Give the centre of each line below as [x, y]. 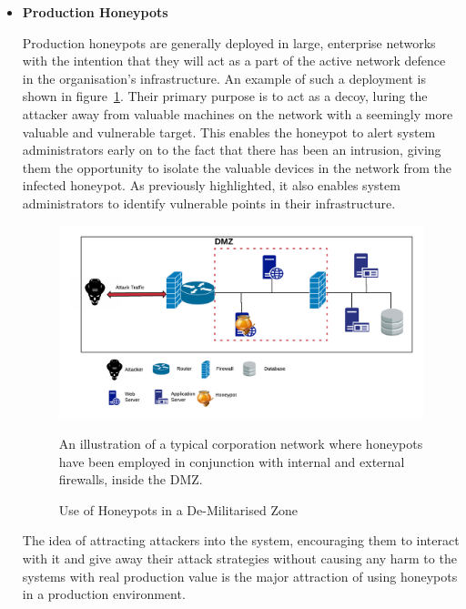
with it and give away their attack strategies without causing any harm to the [239, 558]
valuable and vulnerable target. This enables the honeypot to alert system [229, 132]
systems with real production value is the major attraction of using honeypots [240, 576]
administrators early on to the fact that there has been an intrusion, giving [232, 150]
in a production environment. [104, 594]
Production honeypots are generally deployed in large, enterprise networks [229, 42]
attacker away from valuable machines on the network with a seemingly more [238, 113]
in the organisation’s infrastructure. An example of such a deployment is [224, 78]
